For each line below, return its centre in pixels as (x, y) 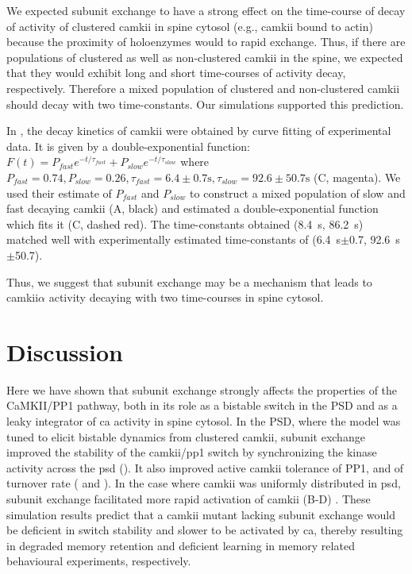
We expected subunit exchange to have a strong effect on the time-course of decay (206, 10)
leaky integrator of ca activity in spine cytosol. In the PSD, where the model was (204, 421)
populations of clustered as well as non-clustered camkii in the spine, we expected (205, 57)
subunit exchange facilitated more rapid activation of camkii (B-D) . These (189, 498)
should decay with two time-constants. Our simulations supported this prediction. (205, 104)
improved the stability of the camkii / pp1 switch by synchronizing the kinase (192, 452)
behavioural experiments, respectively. (99, 561)
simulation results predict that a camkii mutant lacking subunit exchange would (201, 514)
